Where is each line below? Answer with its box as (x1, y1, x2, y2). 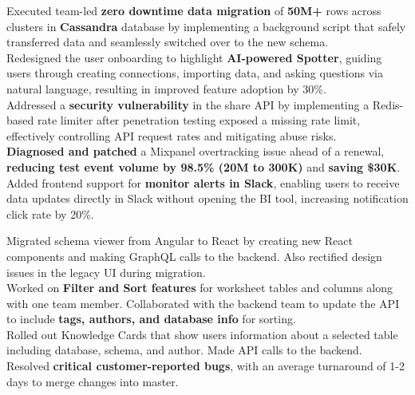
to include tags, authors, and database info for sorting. (6, 310, 296, 327)
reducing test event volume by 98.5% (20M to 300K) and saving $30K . (6, 158, 401, 175)
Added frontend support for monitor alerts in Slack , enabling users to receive (6, 174, 400, 191)
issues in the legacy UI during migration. (6, 263, 206, 280)
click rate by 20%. (6, 205, 94, 222)
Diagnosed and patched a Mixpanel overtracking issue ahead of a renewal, (6, 143, 385, 160)
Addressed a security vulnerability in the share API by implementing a (6, 96, 370, 113)
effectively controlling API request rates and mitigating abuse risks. (6, 127, 337, 144)
